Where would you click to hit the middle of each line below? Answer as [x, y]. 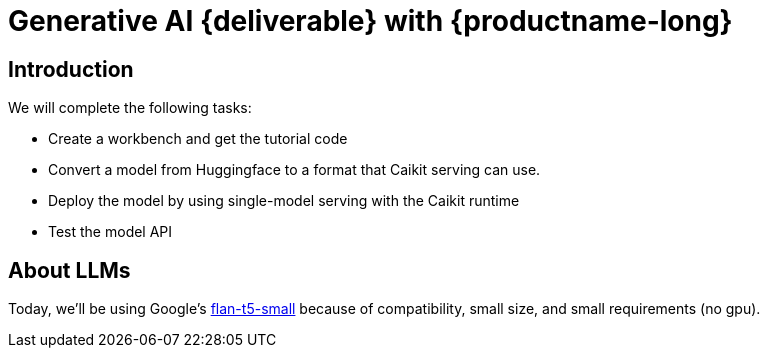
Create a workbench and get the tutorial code [198, 139]
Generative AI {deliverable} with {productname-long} [370, 21]
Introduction [71, 69]
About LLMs [69, 270]
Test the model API [110, 232]
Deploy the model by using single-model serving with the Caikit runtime [284, 201]
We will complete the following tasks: [130, 108]
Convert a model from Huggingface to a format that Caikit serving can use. [294, 170]
